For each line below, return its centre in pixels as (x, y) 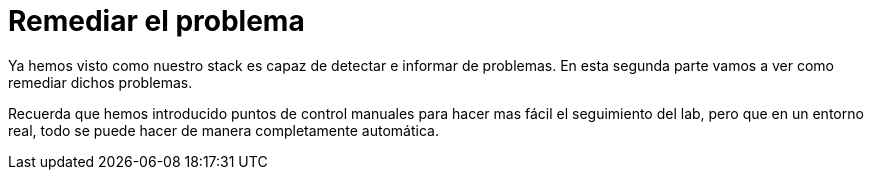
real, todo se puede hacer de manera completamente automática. (223, 130)
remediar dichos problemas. (100, 82)
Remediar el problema (156, 21)
